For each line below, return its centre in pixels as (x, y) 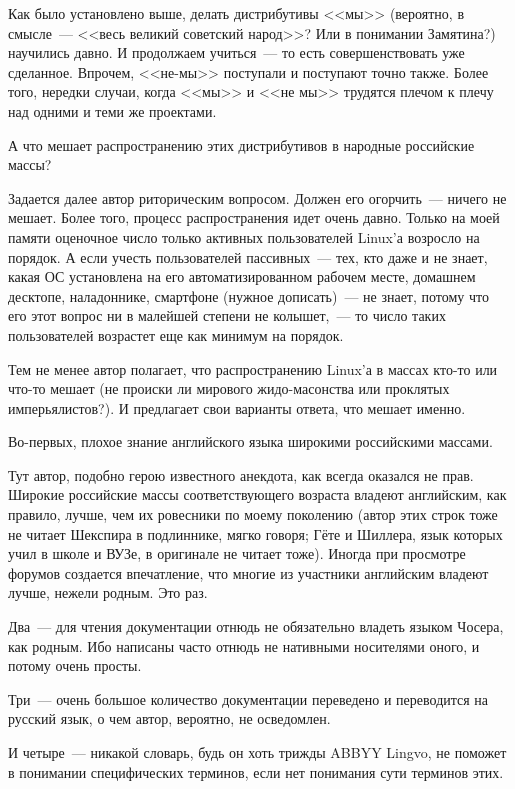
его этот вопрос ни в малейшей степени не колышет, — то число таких (227, 315)
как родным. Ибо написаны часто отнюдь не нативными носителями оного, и (244, 645)
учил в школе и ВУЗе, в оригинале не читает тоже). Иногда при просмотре (237, 553)
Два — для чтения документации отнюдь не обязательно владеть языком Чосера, (256, 626)
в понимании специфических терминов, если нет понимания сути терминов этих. (256, 771)
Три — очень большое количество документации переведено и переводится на (248, 698)
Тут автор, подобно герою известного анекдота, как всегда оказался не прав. (241, 474)
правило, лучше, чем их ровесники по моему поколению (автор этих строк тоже (253, 514)
